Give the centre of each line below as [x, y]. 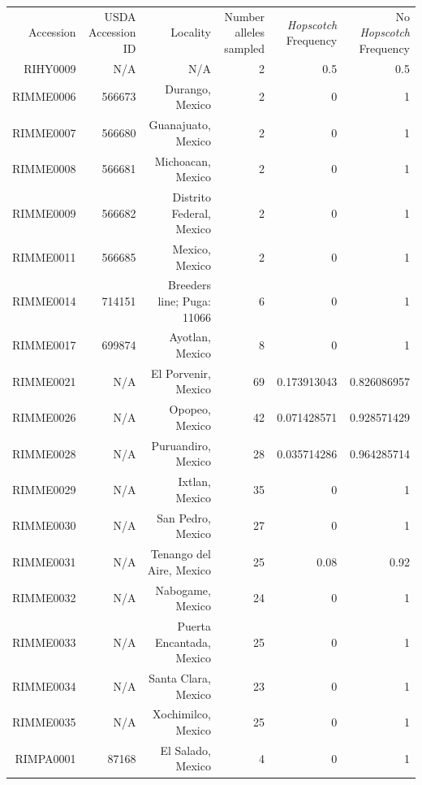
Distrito [192, 196]
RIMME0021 [44, 381]
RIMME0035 [44, 722]
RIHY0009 [50, 68]
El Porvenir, [181, 373]
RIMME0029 [44, 489]
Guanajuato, [180, 125]
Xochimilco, [182, 714]
